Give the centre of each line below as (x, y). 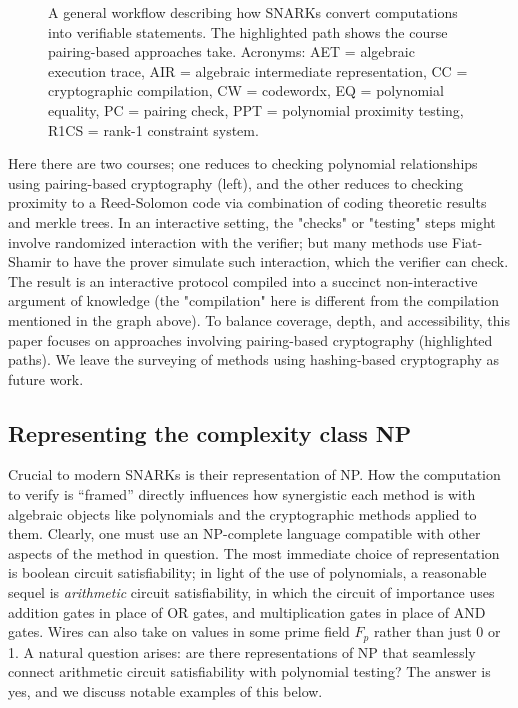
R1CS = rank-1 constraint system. (153, 129)
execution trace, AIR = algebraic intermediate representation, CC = (258, 70)
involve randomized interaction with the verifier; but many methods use (228, 241)
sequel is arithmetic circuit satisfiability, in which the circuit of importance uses (251, 592)
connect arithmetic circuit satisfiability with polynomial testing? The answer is (249, 671)
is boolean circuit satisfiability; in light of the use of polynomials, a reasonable (247, 572)
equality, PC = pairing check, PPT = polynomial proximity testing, (256, 109)
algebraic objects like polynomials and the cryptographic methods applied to (242, 513)
